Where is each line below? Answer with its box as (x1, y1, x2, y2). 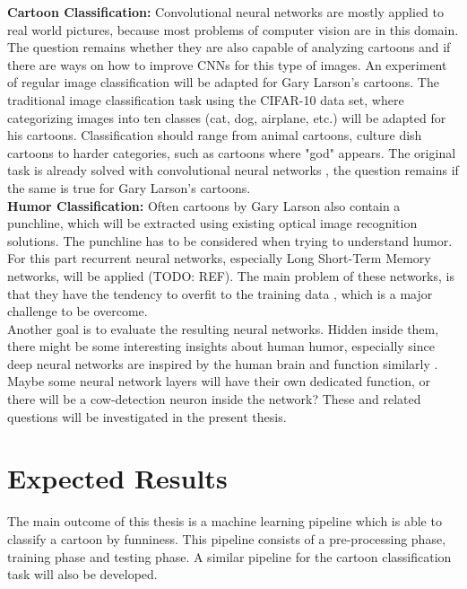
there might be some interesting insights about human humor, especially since (7, 337, 435, 356)
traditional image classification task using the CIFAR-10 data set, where (7, 90, 404, 109)
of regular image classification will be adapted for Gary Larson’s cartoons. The (7, 73, 439, 92)
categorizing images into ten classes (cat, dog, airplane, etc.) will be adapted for (7, 108, 446, 127)
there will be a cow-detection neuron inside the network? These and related (7, 390, 421, 409)
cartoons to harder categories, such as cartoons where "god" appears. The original (7, 143, 456, 162)
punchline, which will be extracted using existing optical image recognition (7, 214, 418, 233)
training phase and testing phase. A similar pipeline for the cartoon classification (7, 547, 452, 566)
